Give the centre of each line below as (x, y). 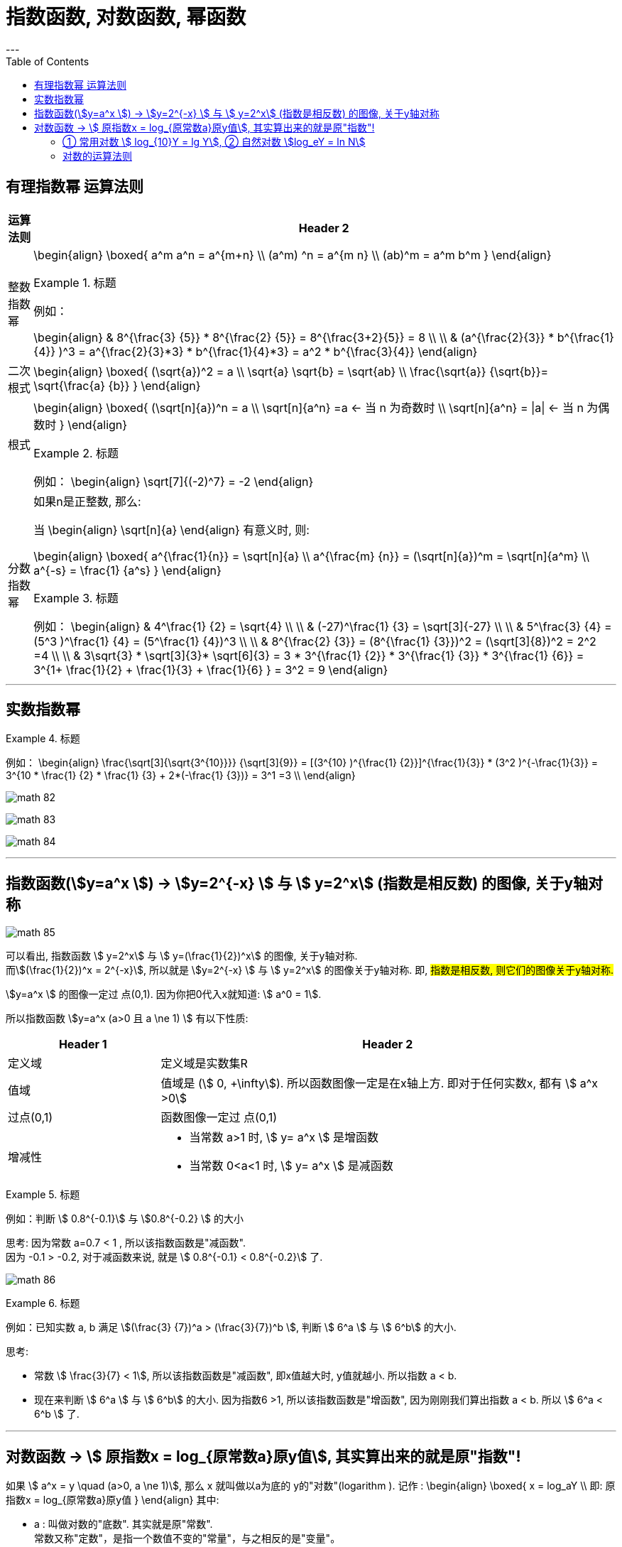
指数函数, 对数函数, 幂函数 (126, 17)
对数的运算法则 (97, 156)
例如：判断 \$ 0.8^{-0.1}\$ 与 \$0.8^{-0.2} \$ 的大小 (125, 1219)
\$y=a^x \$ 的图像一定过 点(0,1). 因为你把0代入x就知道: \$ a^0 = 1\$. (164, 994)
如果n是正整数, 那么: (87, 501)
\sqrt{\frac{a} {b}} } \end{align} (117, 385)
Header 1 (83, 1044)
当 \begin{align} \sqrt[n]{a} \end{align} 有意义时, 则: (171, 530)
